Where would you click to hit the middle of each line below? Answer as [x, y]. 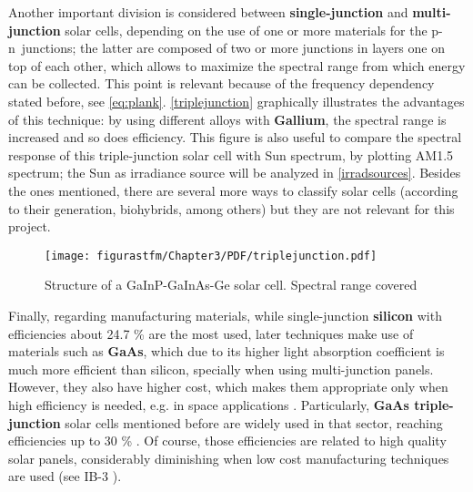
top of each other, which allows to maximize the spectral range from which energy [237, 65]
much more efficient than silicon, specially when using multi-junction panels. [221, 369]
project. [30, 226]
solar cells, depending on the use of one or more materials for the [246, 30]
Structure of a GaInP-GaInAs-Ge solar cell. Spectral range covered [231, 285]
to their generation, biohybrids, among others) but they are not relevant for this [231, 208]
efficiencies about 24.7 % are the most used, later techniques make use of [211, 333]
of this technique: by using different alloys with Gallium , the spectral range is [227, 119]
